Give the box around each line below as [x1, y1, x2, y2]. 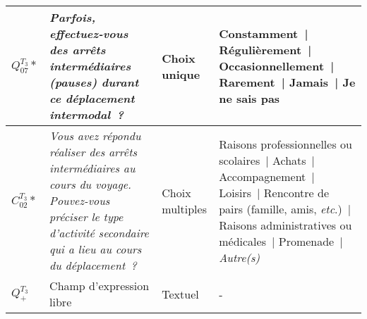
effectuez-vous [49, 25, 128, 42]
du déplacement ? [49, 257, 137, 273]
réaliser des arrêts [49, 144, 138, 160]
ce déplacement [49, 90, 135, 106]
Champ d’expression [49, 277, 150, 294]
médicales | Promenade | [219, 232, 343, 249]
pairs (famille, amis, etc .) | [219, 200, 351, 217]
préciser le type [49, 208, 124, 225]
